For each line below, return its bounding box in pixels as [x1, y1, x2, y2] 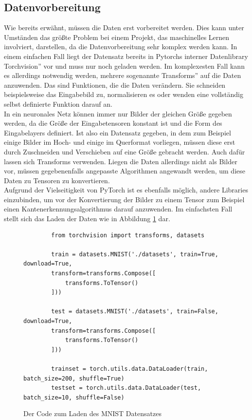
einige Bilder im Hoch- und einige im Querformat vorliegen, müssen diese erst [4, 137, 235, 147]
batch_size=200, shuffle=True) [23, 375, 125, 382]
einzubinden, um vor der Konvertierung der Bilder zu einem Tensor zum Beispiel [4, 194, 245, 204]
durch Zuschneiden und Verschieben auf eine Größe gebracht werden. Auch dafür [4, 146, 245, 156]
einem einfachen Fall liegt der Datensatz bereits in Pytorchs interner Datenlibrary [4, 51, 248, 61]
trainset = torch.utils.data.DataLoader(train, [51, 365, 208, 372]
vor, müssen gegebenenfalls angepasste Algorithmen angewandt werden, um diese [4, 166, 245, 176]
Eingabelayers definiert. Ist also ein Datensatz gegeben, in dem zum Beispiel [4, 127, 231, 137]
